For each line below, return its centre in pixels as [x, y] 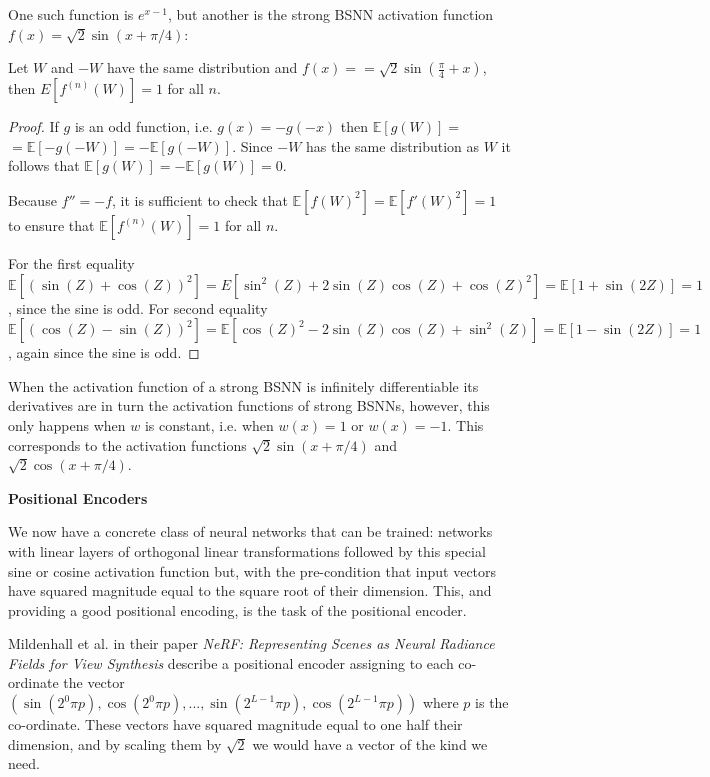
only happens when [67, 424]
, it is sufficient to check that [200, 199]
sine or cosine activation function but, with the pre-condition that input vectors [252, 570]
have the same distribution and [202, 67]
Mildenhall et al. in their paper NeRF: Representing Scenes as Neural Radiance [251, 643]
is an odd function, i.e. [143, 126]
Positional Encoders [78, 497]
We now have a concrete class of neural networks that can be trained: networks [250, 531]
